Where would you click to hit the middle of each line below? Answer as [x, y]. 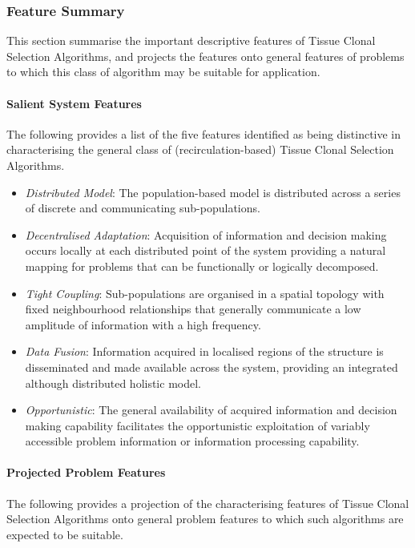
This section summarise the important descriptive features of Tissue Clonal [191, 40]
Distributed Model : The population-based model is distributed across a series [213, 192]
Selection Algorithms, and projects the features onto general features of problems [205, 56]
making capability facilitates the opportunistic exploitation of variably [197, 425]
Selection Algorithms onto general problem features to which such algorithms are [205, 519]
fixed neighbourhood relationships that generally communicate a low [193, 309]
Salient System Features [74, 103]
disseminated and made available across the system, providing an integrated [212, 367]
